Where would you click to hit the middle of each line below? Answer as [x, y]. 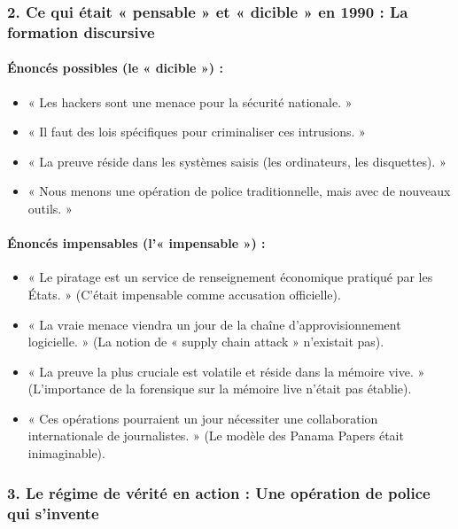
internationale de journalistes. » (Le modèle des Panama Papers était [216, 436]
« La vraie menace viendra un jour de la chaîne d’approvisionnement [214, 324]
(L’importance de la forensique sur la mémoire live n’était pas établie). [220, 389]
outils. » [50, 208]
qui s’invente [53, 513]
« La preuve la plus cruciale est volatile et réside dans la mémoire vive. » [226, 371]
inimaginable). [66, 453]
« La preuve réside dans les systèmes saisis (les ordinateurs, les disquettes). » [237, 161]
